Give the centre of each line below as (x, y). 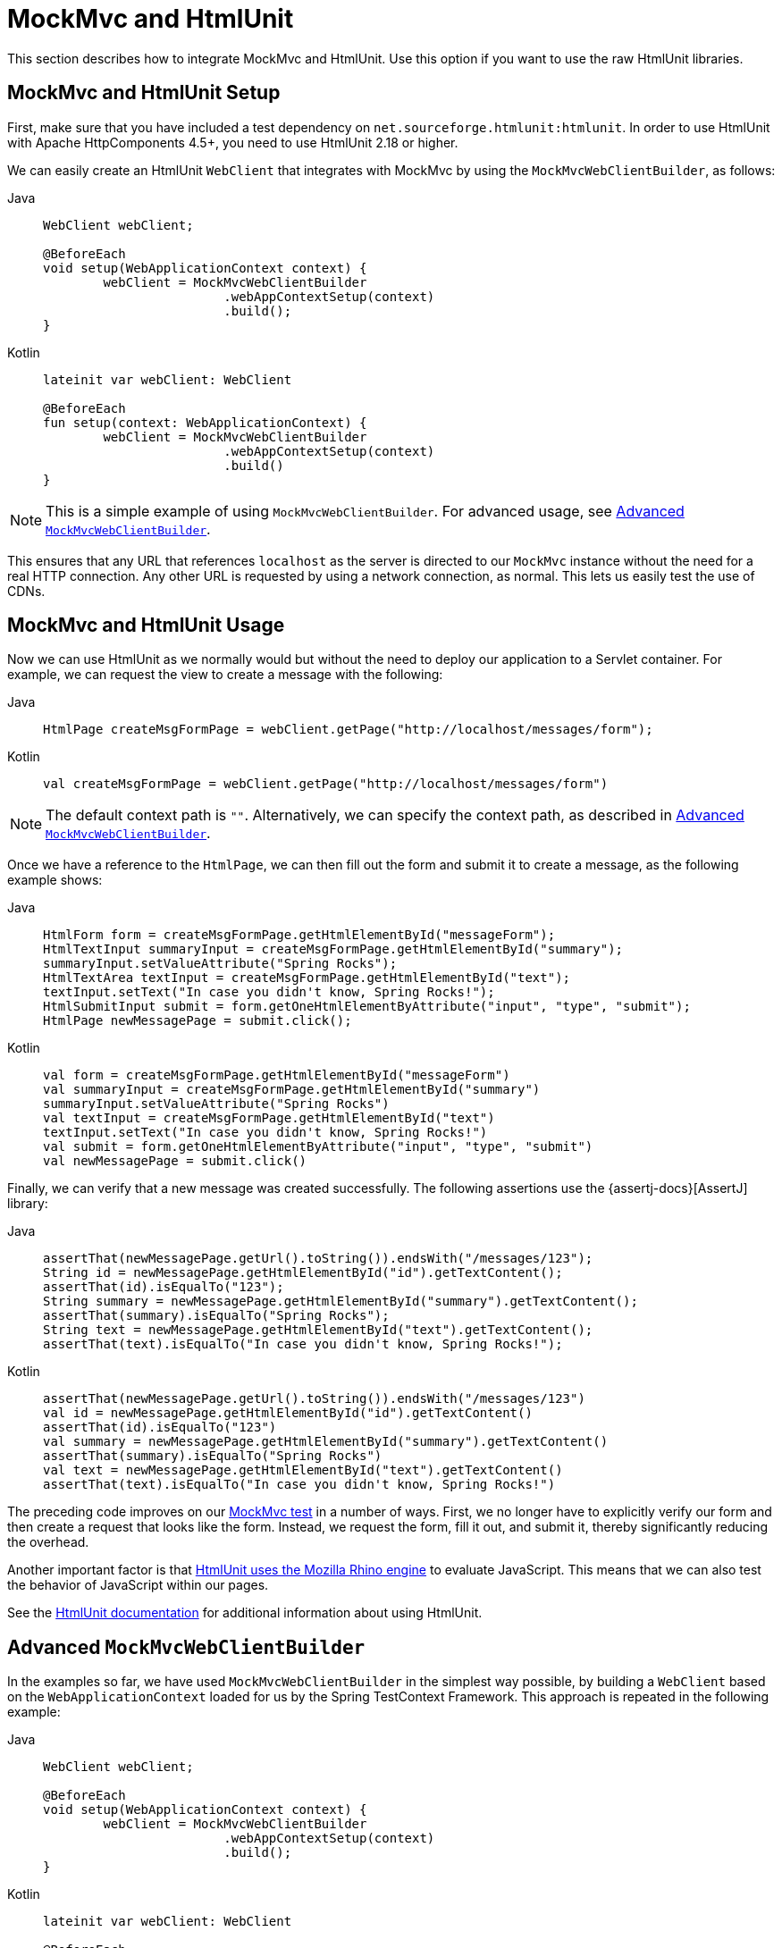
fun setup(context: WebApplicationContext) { (205, 422)
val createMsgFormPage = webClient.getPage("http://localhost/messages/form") (326, 784)
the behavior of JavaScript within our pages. (138, 1585)
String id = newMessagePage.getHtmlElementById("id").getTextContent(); (303, 1273)
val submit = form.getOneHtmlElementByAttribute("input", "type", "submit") (318, 1147)
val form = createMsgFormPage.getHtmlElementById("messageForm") (277, 1075)
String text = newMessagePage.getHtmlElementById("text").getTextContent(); (318, 1330)
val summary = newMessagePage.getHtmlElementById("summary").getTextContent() (326, 1442)
